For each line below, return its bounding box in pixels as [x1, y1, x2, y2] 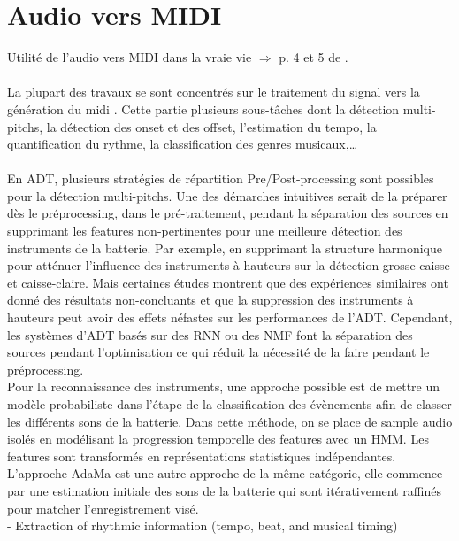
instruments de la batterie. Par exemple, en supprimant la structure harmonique [7, 238, 442, 257]
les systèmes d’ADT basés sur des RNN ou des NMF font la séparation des [7, 325, 413, 344]
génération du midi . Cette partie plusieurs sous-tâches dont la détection [7, 99, 400, 118]
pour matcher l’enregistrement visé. [7, 498, 199, 517]
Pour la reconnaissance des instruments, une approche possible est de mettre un [7, 377, 440, 396]
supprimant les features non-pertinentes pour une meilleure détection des [7, 221, 402, 240]
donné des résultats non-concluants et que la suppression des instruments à [7, 290, 414, 309]
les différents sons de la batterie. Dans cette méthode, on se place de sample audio [7, 412, 453, 430]
